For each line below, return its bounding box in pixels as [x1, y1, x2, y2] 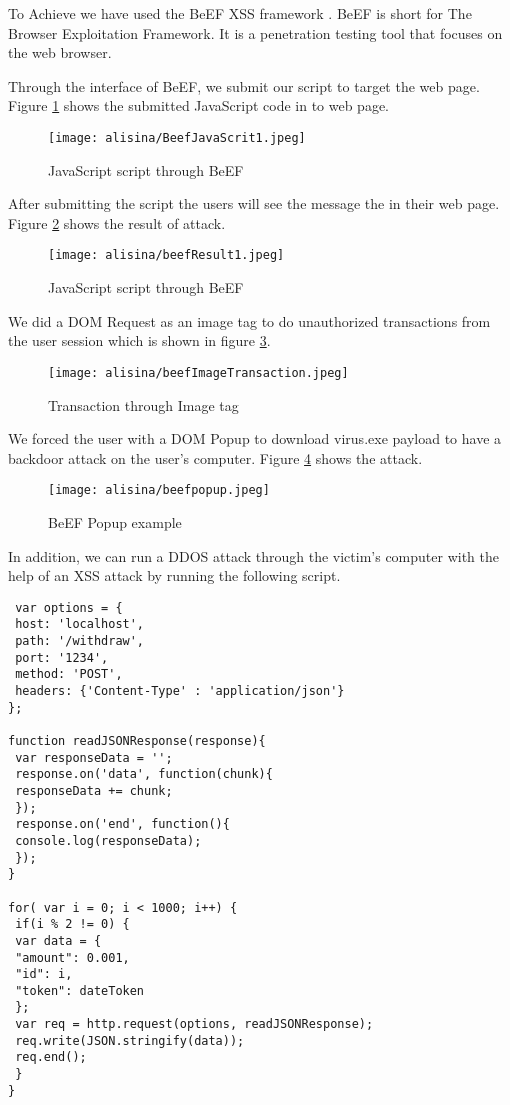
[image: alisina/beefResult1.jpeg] [48, 248, 285, 263]
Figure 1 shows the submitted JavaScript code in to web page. [8, 95, 390, 116]
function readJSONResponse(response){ [8, 733, 266, 748]
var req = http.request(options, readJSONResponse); [15, 1017, 374, 1032]
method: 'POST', [15, 667, 123, 682]
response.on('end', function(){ [15, 817, 230, 832]
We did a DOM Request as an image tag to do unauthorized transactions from [8, 310, 491, 331]
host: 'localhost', [15, 617, 145, 632]
